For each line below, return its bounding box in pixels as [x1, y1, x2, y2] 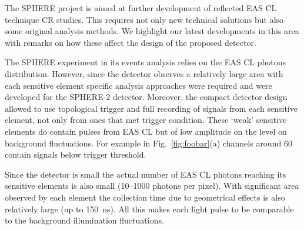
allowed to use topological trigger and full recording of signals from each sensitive [5, 102, 298, 114]
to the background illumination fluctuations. [5, 214, 164, 226]
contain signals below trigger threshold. [5, 148, 146, 161]
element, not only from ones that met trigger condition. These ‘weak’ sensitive [5, 114, 287, 126]
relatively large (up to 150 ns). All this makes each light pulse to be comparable [5, 202, 294, 215]
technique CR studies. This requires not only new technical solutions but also [5, 13, 284, 25]
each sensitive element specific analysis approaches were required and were [5, 79, 272, 91]
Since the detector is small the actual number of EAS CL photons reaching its [5, 168, 286, 180]
